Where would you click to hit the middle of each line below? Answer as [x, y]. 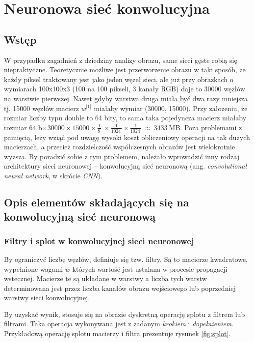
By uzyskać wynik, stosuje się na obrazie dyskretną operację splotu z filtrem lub [125, 314]
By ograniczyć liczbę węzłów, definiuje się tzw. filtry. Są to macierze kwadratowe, [126, 259]
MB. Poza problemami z [205, 127]
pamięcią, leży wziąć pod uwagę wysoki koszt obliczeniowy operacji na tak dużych [127, 137]
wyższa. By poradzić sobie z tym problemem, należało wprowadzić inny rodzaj [122, 156]
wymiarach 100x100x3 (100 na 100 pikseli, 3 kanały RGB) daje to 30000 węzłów [125, 89]
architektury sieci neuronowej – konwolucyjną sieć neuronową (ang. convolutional [126, 166]
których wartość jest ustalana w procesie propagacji [150, 269]
